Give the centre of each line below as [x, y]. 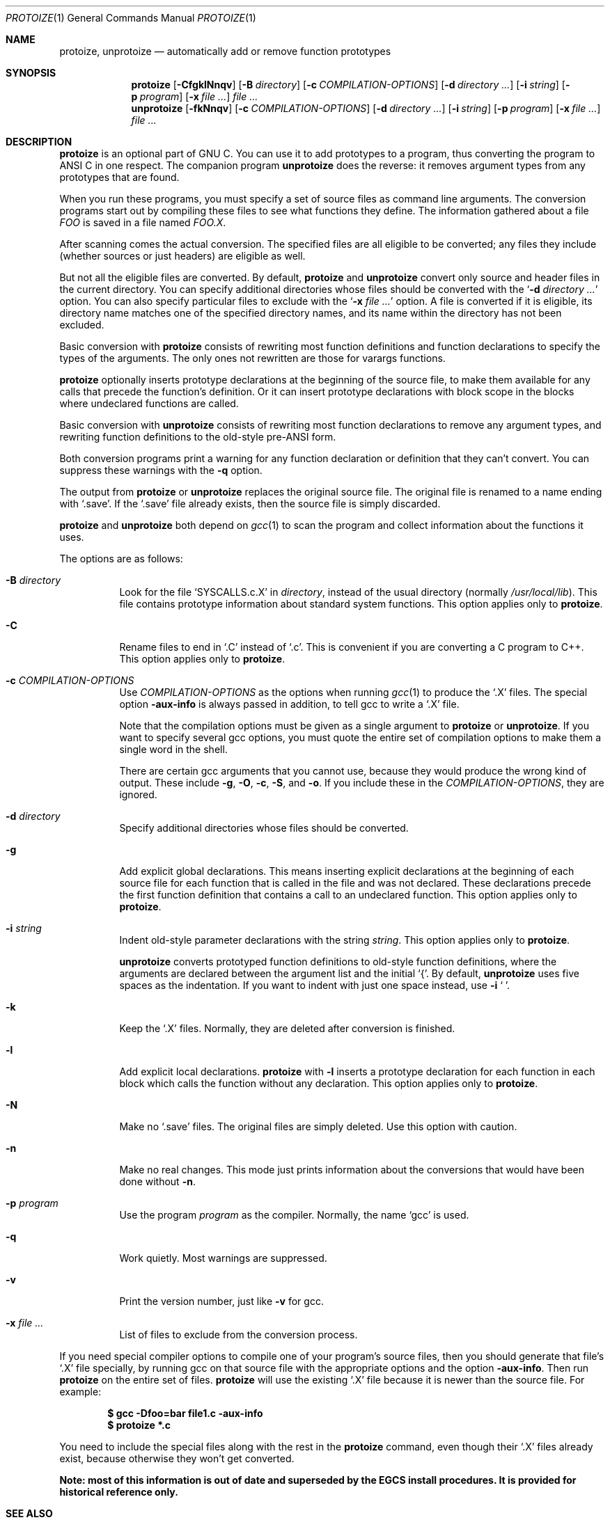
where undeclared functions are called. [149, 403]
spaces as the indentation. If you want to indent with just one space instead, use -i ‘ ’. [315, 985]
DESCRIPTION [39, 142]
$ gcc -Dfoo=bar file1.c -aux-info [185, 1413]
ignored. [138, 794]
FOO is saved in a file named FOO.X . [143, 222]
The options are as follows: [121, 559]
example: [80, 1392]
